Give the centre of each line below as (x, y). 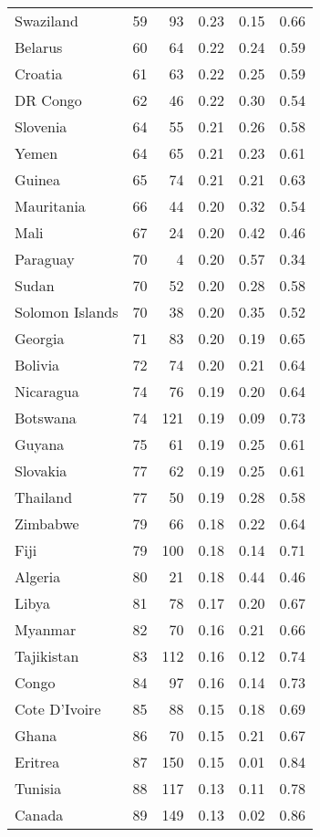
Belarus (39, 47)
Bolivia (37, 365)
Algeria (38, 576)
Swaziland (46, 21)
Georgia (40, 338)
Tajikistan (47, 656)
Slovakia (41, 471)
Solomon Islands (67, 312)
